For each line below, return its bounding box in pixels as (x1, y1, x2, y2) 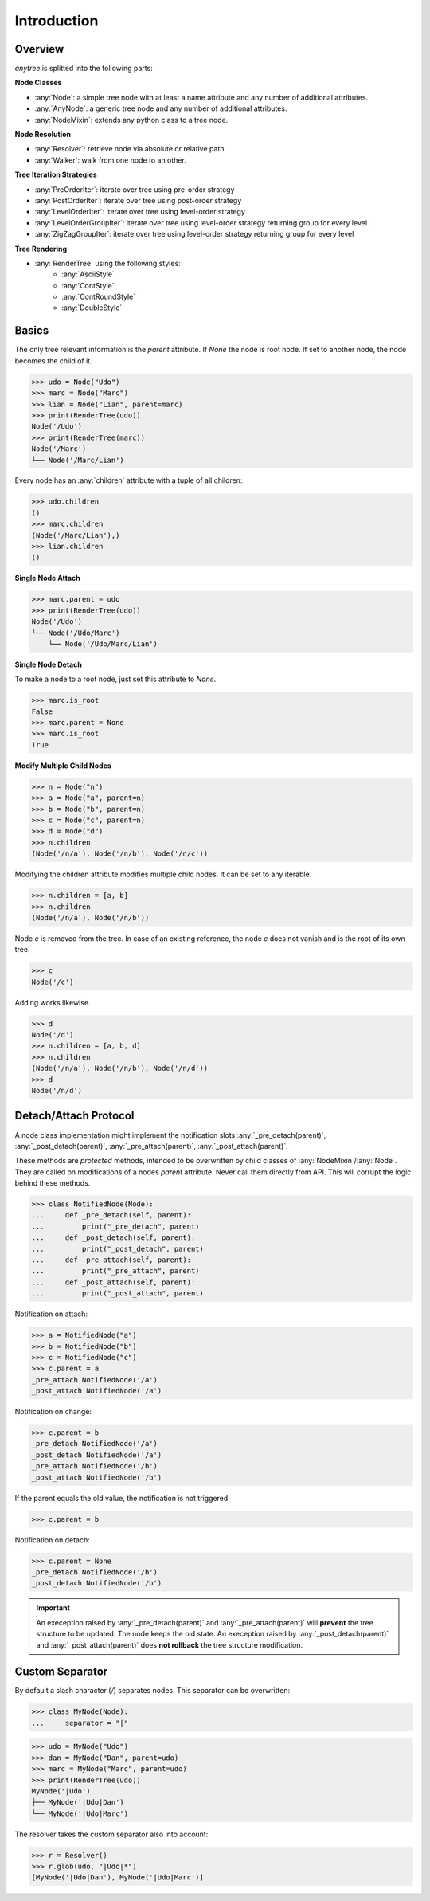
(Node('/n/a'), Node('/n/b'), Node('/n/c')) (31, 849, 209, 858)
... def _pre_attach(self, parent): (31, 1256, 191, 1264)
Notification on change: (14, 1407, 92, 1417)
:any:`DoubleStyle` (61, 303, 123, 312)
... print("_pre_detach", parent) (31, 1221, 200, 1231)
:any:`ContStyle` (61, 280, 115, 290)
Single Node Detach (14, 660, 83, 669)
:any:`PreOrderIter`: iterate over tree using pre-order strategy (34, 184, 235, 194)
